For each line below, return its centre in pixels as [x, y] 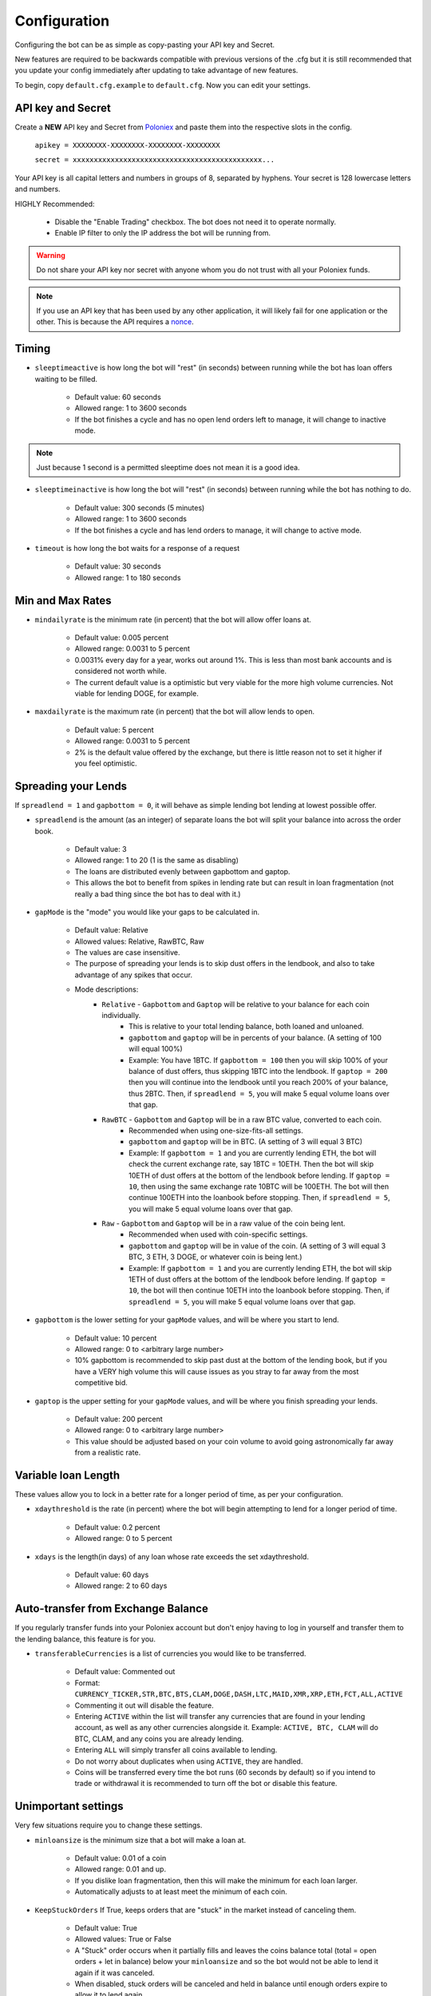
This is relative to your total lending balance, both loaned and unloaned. [247, 1027]
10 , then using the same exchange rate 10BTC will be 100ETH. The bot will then [259, 1186]
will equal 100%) [156, 1049]
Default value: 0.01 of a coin [121, 1858]
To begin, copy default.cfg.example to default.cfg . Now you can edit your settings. [163, 85]
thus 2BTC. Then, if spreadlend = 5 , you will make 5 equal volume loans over [259, 1093]
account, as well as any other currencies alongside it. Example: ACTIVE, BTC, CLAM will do [227, 1728]
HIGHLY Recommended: [55, 204]
